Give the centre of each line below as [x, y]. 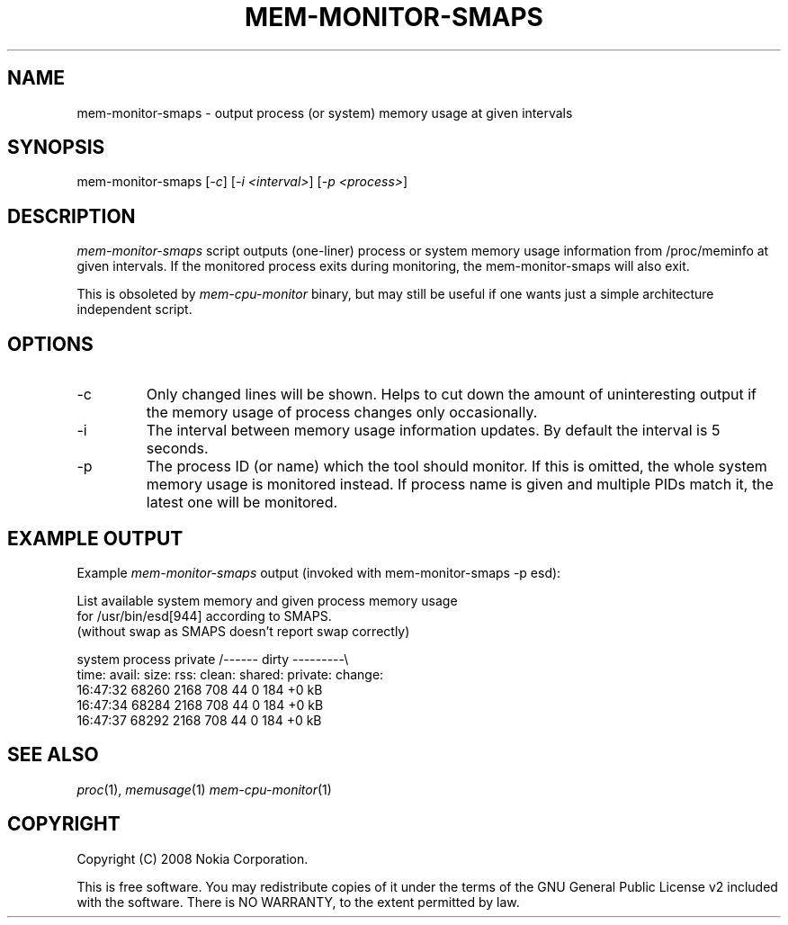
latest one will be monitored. [242, 503]
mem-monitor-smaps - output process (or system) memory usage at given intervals [325, 112]
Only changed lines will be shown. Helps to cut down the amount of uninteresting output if [451, 395]
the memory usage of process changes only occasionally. [342, 413]
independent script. [134, 310]
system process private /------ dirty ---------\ [213, 659]
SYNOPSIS [56, 148]
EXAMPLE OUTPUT [95, 538]
